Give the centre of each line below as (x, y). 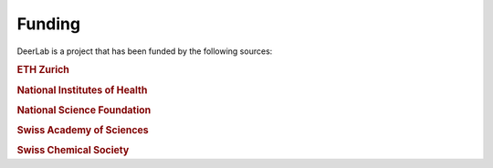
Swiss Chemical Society (73, 151)
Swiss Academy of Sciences (83, 131)
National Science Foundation (84, 110)
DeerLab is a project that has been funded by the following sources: (145, 51)
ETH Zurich (43, 70)
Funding (49, 24)
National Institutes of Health (82, 89)
